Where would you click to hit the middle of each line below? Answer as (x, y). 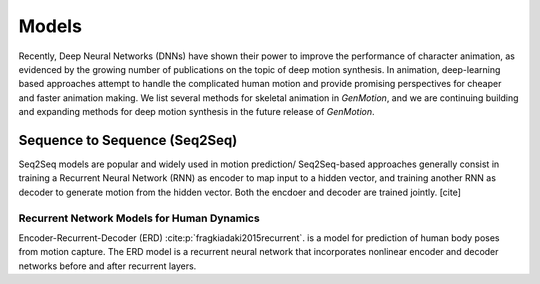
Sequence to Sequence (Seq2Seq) (128, 140)
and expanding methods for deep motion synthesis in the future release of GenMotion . (196, 112)
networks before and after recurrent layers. (107, 266)
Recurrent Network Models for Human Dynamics (139, 218)
